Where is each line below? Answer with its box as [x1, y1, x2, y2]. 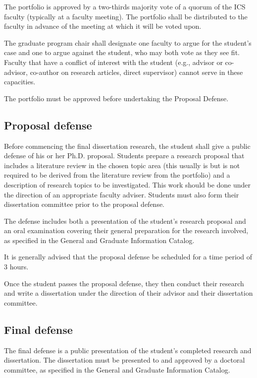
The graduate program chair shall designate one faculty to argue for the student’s [4, 37, 252, 48]
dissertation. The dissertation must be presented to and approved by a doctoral [4, 355, 245, 365]
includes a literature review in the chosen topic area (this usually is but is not [4, 160, 240, 170]
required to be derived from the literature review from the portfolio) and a [4, 170, 230, 180]
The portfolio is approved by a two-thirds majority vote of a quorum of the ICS [4, 1, 246, 11]
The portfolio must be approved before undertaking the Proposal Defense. [4, 93, 229, 103]
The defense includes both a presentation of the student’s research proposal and [4, 215, 246, 226]
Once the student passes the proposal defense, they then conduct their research [4, 278, 244, 288]
